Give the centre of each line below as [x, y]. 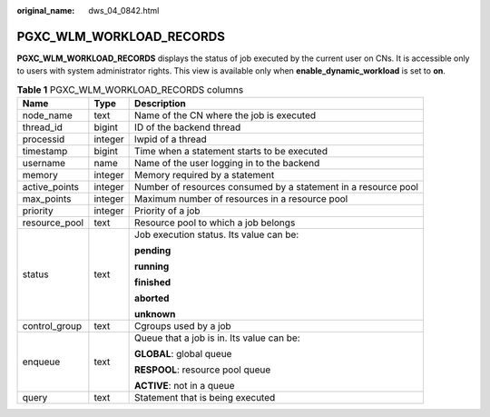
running [152, 266]
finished [153, 283]
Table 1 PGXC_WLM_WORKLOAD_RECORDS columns [130, 89]
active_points [51, 187]
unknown [155, 314]
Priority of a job [167, 211]
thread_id [42, 127]
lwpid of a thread [171, 139]
